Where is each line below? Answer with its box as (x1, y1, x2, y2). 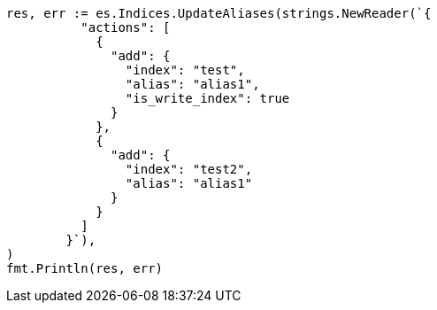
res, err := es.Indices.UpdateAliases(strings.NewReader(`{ (6, 6, 432, 20)
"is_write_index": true (125, 91, 290, 105)
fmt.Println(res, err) (6, 261, 164, 275)
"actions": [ (80, 20, 171, 35)
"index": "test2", (125, 162, 253, 176)
